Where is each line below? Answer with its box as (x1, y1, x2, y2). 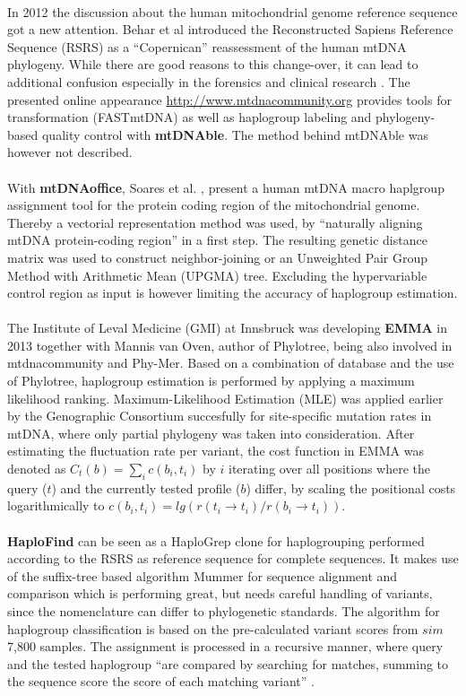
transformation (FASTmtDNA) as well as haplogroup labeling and (7, 108, 372, 126)
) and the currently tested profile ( (51, 478, 241, 497)
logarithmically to (7, 496, 105, 515)
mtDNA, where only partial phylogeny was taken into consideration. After (7, 423, 415, 442)
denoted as (7, 459, 66, 478)
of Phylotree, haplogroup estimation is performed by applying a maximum (7, 371, 415, 390)
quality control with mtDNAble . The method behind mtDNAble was (41, 125, 428, 144)
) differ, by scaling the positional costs (246, 478, 456, 497)
